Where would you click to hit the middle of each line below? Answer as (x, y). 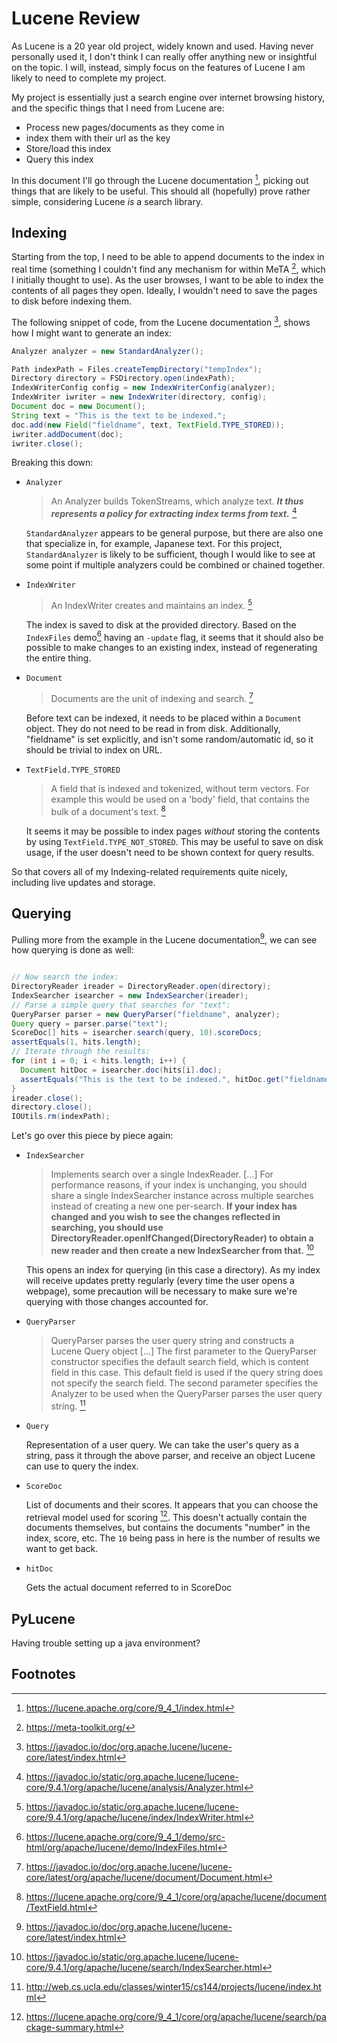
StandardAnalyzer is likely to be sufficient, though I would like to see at (170, 554)
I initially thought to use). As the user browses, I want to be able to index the (167, 280)
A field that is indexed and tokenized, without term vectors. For (180, 789)
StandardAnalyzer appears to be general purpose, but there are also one (174, 533)
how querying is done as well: (72, 950)
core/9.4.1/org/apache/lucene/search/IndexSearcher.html (144, 1967)
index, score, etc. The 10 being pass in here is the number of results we (173, 1538)
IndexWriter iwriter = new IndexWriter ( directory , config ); (139, 397)
